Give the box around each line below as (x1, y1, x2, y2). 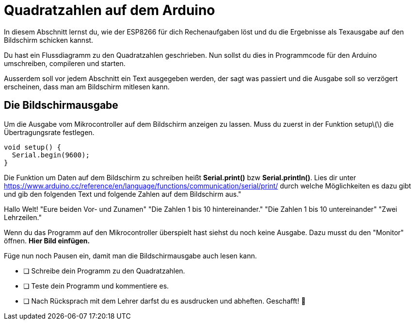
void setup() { (4, 143, 62, 151)
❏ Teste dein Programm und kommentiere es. (23, 281, 169, 290)
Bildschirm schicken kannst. (4, 35, 94, 44)
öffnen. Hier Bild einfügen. (4, 236, 90, 245)
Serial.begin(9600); (12, 151, 90, 159)
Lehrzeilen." (4, 213, 42, 222)
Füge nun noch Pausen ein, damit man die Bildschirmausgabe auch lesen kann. (4, 251, 257, 260)
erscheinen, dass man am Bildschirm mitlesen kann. (4, 82, 170, 91)
